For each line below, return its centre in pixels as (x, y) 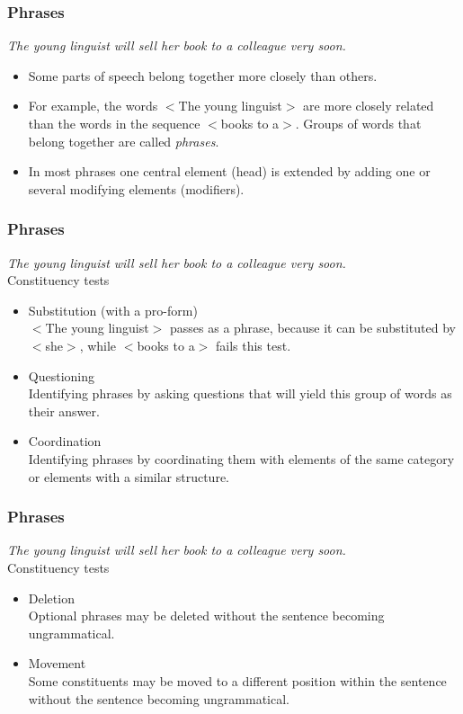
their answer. (64, 411)
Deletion (51, 598)
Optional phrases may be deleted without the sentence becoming (206, 616)
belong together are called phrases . (124, 141)
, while (98, 345)
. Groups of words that (358, 123)
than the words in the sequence (114, 123)
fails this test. (253, 345)
